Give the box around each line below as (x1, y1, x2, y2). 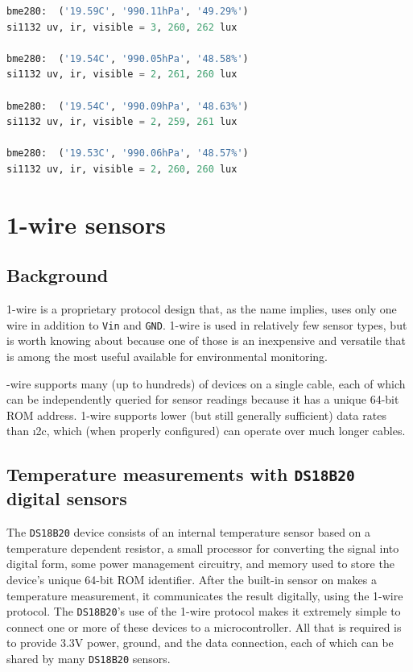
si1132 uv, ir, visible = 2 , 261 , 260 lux (6, 68, 237, 81)
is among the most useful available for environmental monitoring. (6, 347, 328, 364)
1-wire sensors (6, 207, 166, 240)
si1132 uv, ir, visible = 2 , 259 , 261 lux (6, 116, 237, 128)
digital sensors (6, 486, 127, 511)
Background (6, 263, 109, 288)
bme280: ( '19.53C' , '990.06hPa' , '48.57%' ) (6, 147, 249, 160)
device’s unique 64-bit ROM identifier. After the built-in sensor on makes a (6, 570, 377, 587)
